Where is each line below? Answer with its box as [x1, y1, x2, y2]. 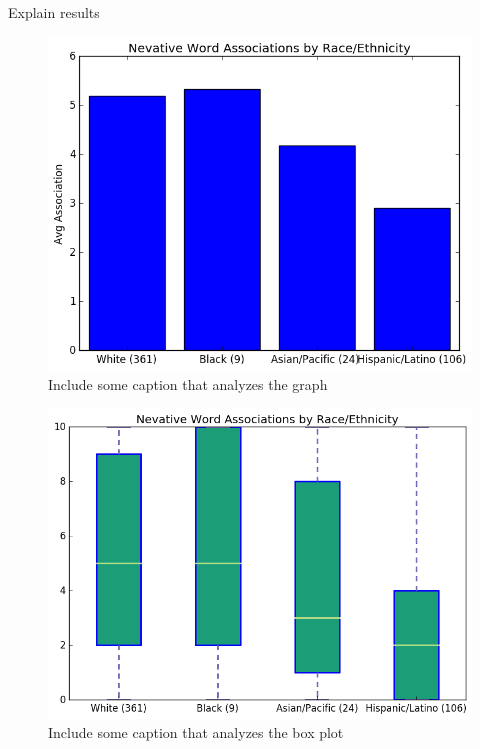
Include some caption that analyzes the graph [48, 374, 328, 395]
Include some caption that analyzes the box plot [48, 722, 344, 743]
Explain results [8, 2, 100, 22]
